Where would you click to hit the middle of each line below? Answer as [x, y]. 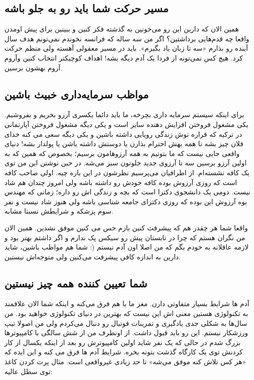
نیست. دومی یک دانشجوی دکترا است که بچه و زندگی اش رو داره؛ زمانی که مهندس [127, 192]
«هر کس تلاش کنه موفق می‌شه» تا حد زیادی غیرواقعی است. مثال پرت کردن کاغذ [125, 362]
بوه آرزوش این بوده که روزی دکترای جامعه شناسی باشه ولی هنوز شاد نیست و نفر [126, 201]
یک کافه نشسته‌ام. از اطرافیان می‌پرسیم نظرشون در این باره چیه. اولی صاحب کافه [127, 172]
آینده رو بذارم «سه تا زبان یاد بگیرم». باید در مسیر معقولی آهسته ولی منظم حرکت [126, 48]
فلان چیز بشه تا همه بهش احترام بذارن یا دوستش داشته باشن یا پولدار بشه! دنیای [124, 143]
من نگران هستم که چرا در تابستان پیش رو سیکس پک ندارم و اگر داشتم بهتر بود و [125, 237]
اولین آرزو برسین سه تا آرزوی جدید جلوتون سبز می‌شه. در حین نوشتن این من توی [126, 163]
